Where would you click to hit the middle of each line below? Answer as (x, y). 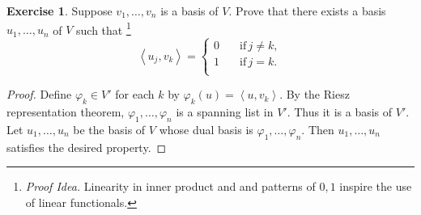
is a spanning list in (225, 112)
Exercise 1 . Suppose (60, 11)
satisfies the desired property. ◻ (87, 147)
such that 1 (104, 28)
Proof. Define (39, 94)
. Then (318, 130)
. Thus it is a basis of (340, 112)
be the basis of (109, 130)
